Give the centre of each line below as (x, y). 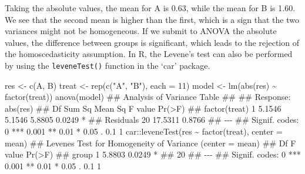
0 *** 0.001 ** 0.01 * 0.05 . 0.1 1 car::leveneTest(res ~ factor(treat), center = (144, 131)
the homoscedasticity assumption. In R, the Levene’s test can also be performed (149, 54)
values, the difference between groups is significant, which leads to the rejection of (152, 42)
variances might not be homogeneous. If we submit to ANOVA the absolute (141, 31)
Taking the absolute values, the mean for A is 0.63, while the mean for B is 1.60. (150, 8)
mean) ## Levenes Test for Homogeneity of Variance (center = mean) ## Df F (150, 143)
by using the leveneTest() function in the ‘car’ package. (108, 65)
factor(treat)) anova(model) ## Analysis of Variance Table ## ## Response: (148, 97)
